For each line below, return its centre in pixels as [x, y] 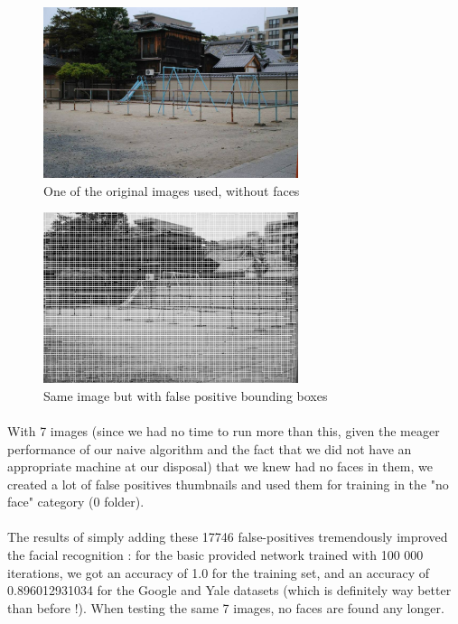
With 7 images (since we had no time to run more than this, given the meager [224, 430]
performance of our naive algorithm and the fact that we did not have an [210, 448]
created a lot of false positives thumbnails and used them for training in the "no [228, 484]
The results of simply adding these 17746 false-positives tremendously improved [228, 537]
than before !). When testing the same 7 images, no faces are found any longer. [226, 607]
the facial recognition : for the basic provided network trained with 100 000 [215, 555]
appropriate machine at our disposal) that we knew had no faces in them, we [220, 466]
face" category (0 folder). [76, 502]
